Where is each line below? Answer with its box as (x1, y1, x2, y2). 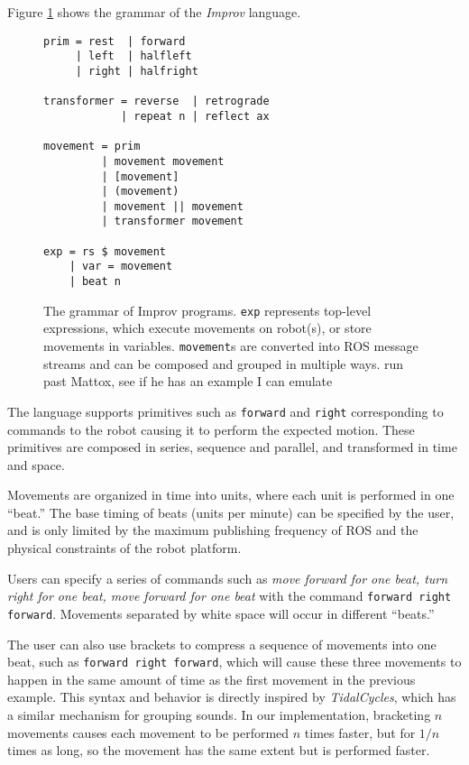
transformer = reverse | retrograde (43, 95, 270, 108)
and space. (7, 455, 65, 474)
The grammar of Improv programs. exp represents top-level (43, 300, 372, 319)
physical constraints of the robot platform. (7, 539, 242, 558)
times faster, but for (304, 723, 416, 742)
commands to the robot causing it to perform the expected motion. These (7, 419, 415, 438)
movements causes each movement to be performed (7, 723, 290, 742)
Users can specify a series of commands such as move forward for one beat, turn (7, 568, 448, 587)
